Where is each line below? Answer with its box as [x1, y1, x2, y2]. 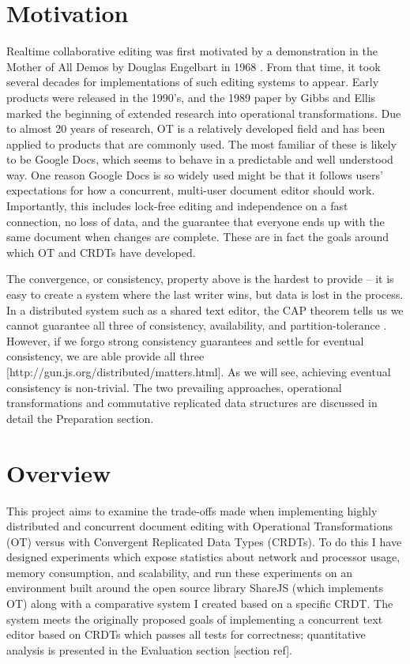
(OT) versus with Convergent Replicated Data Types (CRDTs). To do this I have [6, 533, 402, 549]
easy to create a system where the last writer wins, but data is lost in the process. [6, 286, 404, 303]
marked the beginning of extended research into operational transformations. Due [6, 104, 401, 121]
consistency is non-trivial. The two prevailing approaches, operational [6, 379, 342, 395]
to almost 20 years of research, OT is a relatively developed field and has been [6, 120, 386, 137]
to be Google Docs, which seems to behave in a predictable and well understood [6, 151, 393, 168]
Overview [6, 456, 111, 489]
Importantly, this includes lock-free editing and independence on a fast [6, 198, 348, 214]
